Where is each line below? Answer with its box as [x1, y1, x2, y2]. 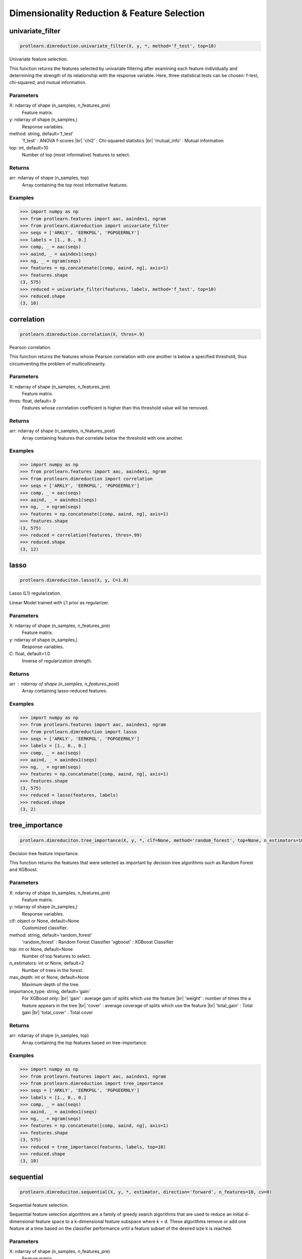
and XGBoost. [9, 867, 38, 873]
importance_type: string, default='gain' [9, 988, 91, 994]
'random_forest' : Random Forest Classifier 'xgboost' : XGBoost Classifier [22, 939, 174, 945]
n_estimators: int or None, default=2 [9, 960, 84, 966]
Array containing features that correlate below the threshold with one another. [22, 435, 184, 441]
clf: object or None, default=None [9, 918, 80, 924]
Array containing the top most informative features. [22, 182, 128, 188]
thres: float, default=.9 [9, 398, 56, 404]
